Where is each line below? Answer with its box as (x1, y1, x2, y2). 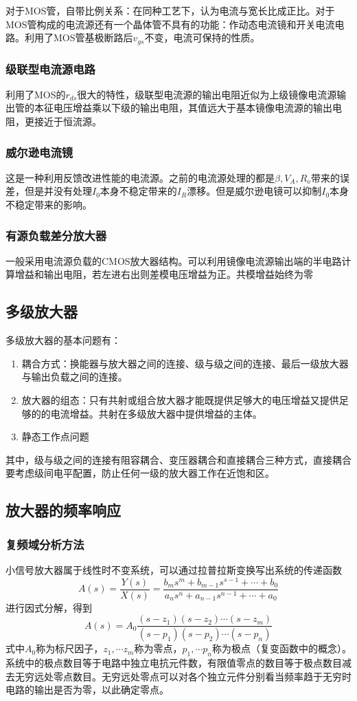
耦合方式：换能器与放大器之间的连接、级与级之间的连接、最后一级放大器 (21, 356, 349, 370)
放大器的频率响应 (5, 499, 121, 521)
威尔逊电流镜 (5, 143, 73, 160)
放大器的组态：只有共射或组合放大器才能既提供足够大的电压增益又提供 (21, 393, 339, 407)
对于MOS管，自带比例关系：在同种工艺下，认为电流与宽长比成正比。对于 (5, 3, 335, 17)
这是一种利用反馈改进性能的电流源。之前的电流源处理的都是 (5, 170, 275, 184)
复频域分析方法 (5, 535, 84, 552)
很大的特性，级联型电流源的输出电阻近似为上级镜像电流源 (77, 87, 337, 101)
